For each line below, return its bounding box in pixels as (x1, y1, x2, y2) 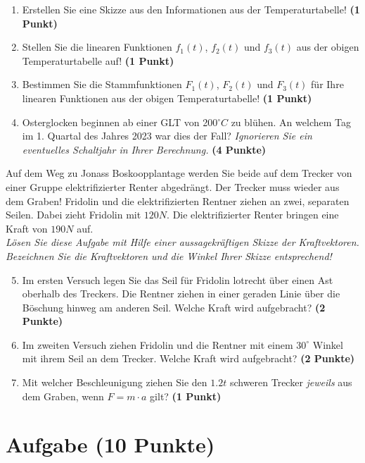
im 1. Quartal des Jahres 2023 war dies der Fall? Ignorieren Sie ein (22, 128, 312, 143)
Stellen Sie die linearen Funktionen (22, 39, 172, 54)
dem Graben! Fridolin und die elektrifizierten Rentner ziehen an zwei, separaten (6, 193, 350, 208)
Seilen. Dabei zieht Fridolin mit (6, 207, 141, 222)
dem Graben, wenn (22, 388, 104, 403)
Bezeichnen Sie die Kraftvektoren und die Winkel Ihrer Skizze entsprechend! (6, 248, 332, 263)
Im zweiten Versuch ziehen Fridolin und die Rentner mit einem (22, 337, 293, 352)
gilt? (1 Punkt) (150, 388, 222, 403)
